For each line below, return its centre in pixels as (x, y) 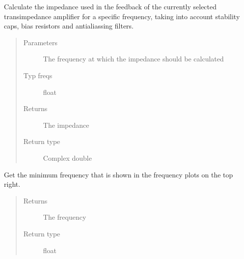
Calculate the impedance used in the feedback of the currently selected (110, 6)
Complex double (67, 158)
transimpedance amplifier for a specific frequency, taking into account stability (122, 16)
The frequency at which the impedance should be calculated (133, 59)
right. (12, 184)
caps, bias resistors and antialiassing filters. (69, 26)
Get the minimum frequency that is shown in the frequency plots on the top (119, 174)
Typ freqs (38, 75)
